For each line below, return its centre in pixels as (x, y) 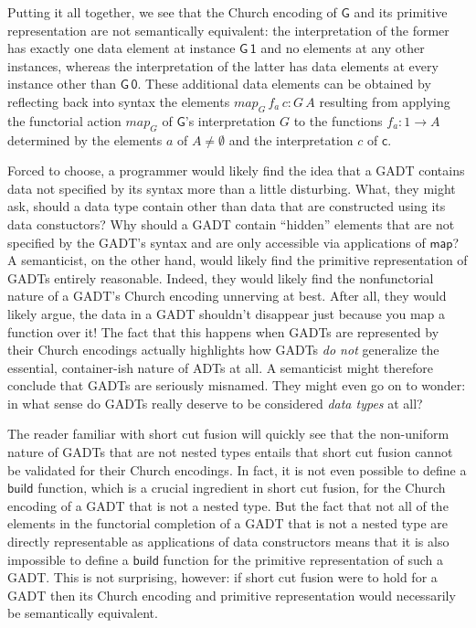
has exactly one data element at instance (122, 48)
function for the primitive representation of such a (303, 559)
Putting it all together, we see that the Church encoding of (172, 12)
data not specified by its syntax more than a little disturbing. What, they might (232, 188)
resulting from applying (385, 101)
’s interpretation (230, 120)
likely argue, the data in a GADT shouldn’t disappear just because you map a (227, 313)
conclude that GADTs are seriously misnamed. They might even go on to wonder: (237, 385)
